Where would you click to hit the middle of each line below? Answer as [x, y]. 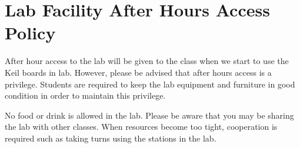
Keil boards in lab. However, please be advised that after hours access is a [138, 72]
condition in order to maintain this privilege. [85, 95]
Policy [30, 33]
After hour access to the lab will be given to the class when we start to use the [147, 61]
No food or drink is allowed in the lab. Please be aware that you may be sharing [149, 115]
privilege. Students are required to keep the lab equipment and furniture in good [150, 84]
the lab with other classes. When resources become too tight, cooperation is [141, 127]
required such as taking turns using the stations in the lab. [111, 138]
